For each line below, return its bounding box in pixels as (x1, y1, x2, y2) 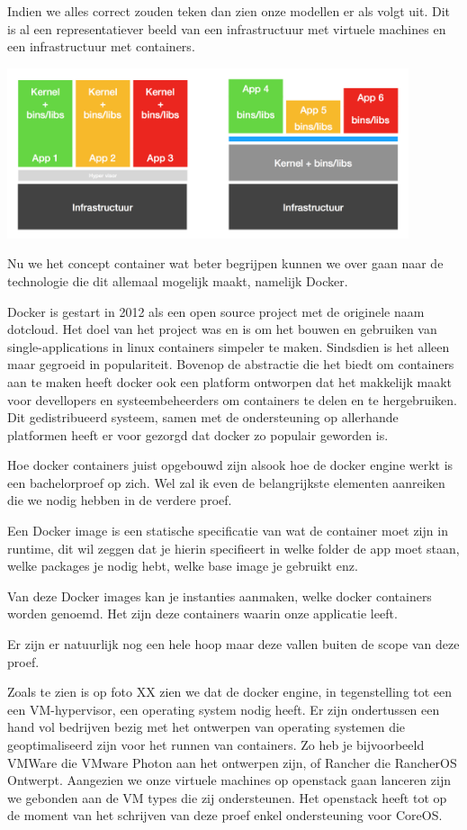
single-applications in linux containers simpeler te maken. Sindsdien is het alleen (7, 337, 450, 356)
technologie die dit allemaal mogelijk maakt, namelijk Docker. (7, 271, 348, 290)
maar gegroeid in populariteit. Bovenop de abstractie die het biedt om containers (7, 355, 454, 374)
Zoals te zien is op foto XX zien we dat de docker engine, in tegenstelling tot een (7, 682, 453, 701)
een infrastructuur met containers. (7, 37, 195, 56)
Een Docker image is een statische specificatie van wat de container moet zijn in (7, 521, 448, 540)
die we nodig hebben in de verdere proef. (7, 491, 232, 510)
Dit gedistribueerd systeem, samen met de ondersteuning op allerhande (7, 408, 399, 427)
